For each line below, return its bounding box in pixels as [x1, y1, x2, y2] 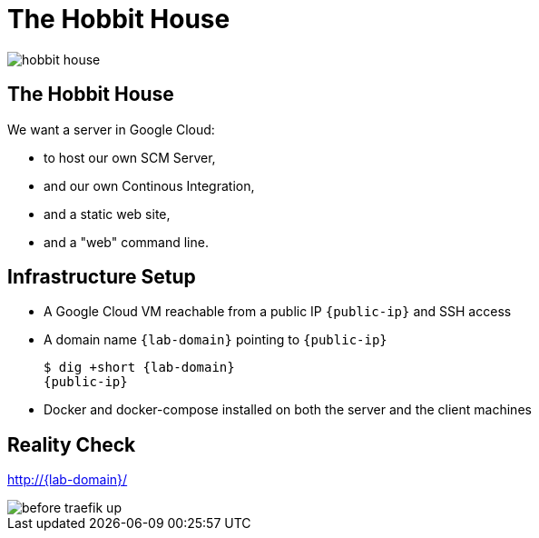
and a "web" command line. [44, 234, 209, 250]
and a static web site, [44, 205, 171, 222]
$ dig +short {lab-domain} [44, 360, 235, 375]
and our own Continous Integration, [44, 177, 255, 194]
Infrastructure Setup [7, 265, 196, 289]
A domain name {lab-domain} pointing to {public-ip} [44, 332, 387, 348]
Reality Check [7, 433, 136, 456]
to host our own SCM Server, [44, 149, 216, 165]
